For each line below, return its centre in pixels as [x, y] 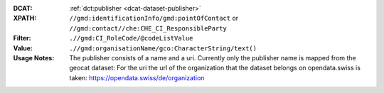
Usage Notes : [34, 58]
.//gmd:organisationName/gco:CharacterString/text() [163, 48]
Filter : [22, 38]
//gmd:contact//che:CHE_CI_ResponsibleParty [148, 28]
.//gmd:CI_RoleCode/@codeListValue [131, 38]
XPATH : [25, 18]
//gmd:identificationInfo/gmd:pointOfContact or [154, 18]
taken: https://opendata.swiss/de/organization [137, 77]
